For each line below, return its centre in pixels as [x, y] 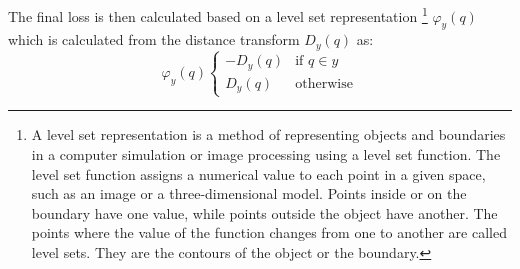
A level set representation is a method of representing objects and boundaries [268, 134]
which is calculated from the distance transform [154, 39]
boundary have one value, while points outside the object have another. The [264, 212]
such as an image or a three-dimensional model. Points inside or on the [249, 193]
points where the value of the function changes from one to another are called [269, 232]
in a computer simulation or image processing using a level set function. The [266, 153]
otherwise [324, 83]
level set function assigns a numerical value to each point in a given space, [258, 173]
